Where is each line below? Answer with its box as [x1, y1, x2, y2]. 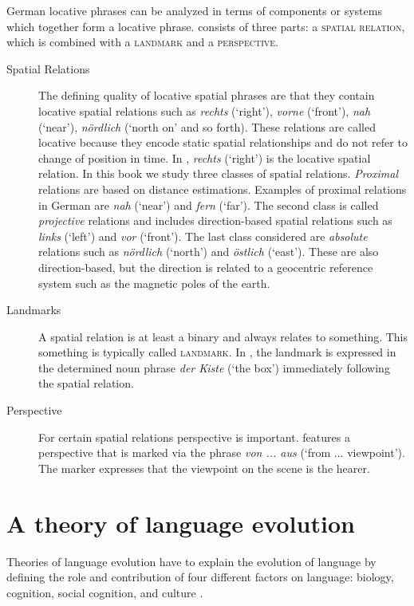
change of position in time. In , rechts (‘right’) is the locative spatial [38, 149, 371, 166]
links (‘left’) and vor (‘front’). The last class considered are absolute [38, 227, 368, 244]
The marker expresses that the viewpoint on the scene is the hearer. [38, 459, 370, 476]
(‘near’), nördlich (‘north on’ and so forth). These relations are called [38, 118, 376, 135]
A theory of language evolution [6, 506, 355, 539]
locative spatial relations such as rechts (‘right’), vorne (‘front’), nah [38, 102, 371, 119]
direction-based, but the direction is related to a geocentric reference [38, 258, 373, 275]
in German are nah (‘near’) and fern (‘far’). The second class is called [38, 196, 379, 213]
